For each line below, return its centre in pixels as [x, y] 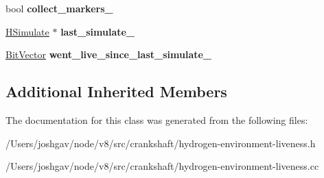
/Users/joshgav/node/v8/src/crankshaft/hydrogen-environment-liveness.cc [162, 166]
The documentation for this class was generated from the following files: [157, 119]
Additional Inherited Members [116, 91]
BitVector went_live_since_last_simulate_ [109, 54]
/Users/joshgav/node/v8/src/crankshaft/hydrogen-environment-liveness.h [161, 143]
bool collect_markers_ [59, 8]
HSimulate [27, 31]
